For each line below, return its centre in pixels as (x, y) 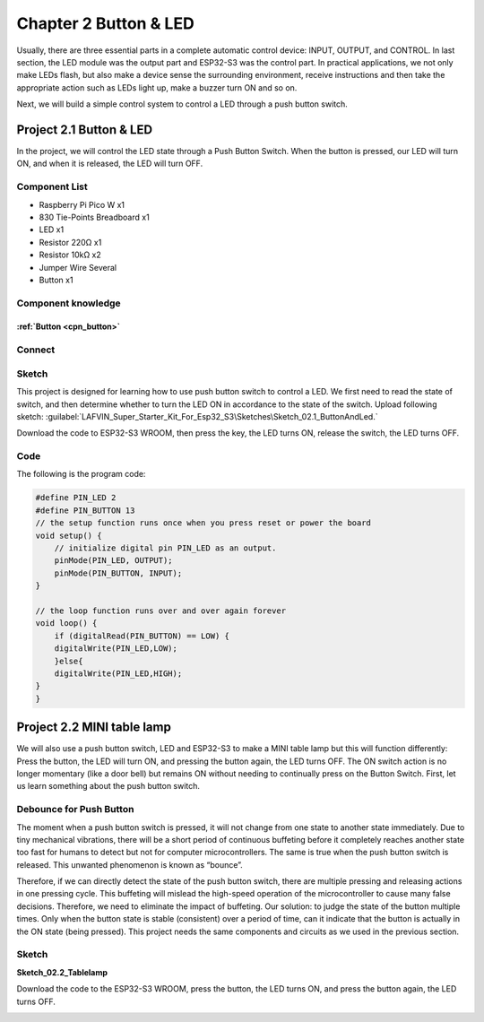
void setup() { (69, 535)
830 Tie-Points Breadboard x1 (94, 217)
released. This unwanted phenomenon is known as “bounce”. (130, 864)
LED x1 (52, 230)
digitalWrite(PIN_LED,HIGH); (118, 673)
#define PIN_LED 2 (76, 498)
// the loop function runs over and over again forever (161, 611)
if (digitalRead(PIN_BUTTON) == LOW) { (142, 636)
